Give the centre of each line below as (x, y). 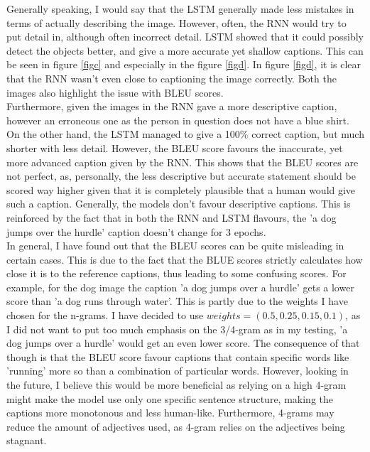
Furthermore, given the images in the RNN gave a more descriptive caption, (172, 106)
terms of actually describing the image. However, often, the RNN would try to (176, 22)
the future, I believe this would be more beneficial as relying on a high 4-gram (176, 385)
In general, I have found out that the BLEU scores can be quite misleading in (175, 246)
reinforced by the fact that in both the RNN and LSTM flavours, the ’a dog (172, 217)
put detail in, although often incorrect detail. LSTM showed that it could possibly (185, 37)
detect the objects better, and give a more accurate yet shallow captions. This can (185, 50)
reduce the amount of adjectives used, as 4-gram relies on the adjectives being (176, 426)
